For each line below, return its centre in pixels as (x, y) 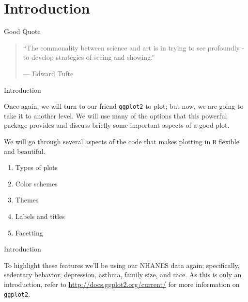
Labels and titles (40, 216)
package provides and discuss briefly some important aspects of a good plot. (117, 125)
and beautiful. (25, 151)
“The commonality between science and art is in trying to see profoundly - (134, 47)
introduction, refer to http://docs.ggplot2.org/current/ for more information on (122, 284)
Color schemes (36, 183)
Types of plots (37, 167)
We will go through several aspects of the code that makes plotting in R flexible (122, 141)
